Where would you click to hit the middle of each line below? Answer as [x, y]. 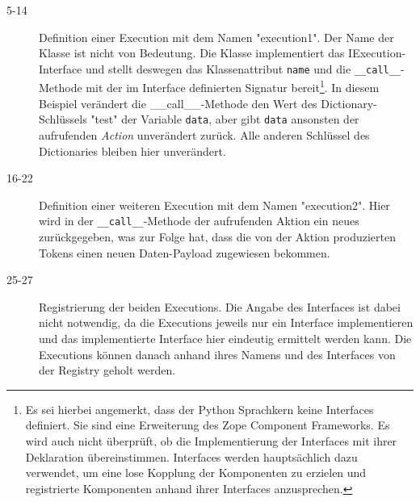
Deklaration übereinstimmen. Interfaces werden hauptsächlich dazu [191, 456]
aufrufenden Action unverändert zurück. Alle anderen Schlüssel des [204, 134]
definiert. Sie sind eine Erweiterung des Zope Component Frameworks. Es [208, 425]
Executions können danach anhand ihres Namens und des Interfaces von [217, 354]
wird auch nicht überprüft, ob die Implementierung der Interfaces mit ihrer [211, 440]
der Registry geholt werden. [107, 370]
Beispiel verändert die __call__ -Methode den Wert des [178, 103]
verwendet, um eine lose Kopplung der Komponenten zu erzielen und [196, 473]
